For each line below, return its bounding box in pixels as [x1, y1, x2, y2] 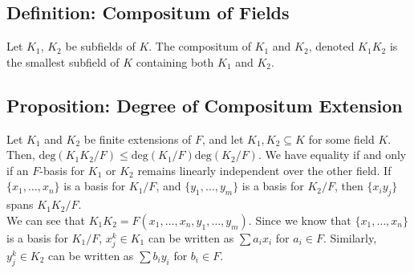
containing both [136, 53, 214, 70]
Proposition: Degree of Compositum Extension [6, 92, 403, 117]
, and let [202, 130, 244, 147]
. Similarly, [323, 229, 377, 246]
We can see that [6, 211, 86, 228]
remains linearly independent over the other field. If [137, 161, 392, 178]
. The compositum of [148, 38, 251, 55]
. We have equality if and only [258, 146, 407, 163]
